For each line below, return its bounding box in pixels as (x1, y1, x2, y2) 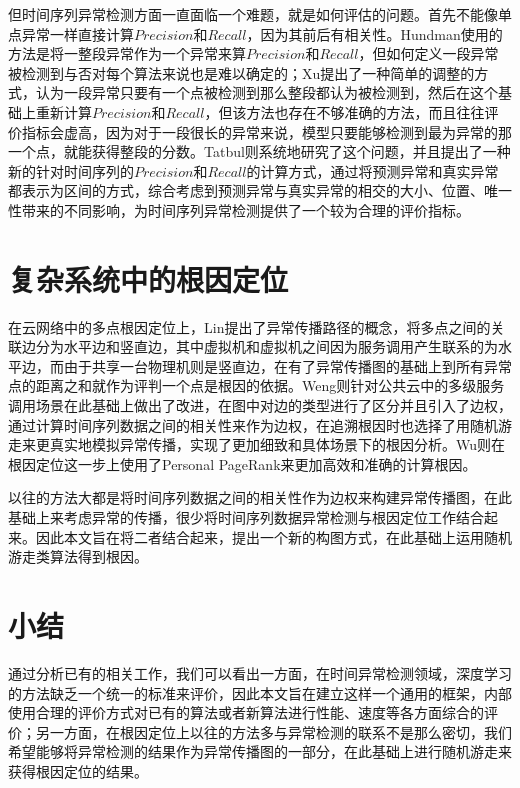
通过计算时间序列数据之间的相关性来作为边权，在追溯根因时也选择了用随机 (8, 414, 498, 435)
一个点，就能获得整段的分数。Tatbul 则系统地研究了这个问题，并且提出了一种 (8, 141, 511, 162)
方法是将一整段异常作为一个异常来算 (8, 43, 246, 64)
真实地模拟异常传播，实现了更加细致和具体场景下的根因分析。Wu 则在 (49, 434, 506, 455)
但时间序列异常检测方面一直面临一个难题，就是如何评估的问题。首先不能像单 (8, 4, 512, 24)
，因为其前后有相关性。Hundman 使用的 (246, 23, 503, 44)
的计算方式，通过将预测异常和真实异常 (246, 160, 499, 181)
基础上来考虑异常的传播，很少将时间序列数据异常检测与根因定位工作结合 (8, 507, 484, 527)
